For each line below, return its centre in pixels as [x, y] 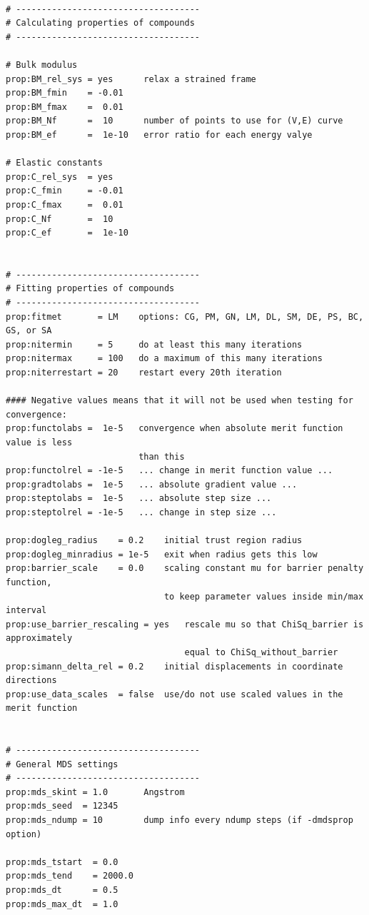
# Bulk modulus [42, 65]
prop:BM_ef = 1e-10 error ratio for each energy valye [159, 135]
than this [162, 456]
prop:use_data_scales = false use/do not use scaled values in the [175, 694]
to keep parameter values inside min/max [264, 596]
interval [26, 611]
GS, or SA [29, 331]
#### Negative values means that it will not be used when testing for [180, 401]
